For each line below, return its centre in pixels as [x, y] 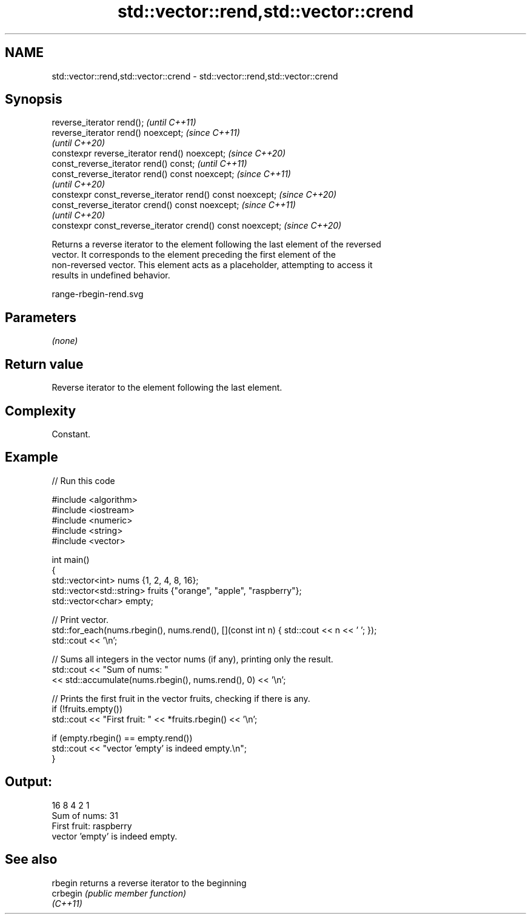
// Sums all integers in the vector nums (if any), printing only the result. [192, 659]
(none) [65, 341]
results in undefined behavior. [111, 275]
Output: [28, 782]
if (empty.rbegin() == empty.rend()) [122, 738]
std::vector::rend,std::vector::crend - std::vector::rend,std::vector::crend [195, 76]
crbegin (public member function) [119, 893]
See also [31, 860]
